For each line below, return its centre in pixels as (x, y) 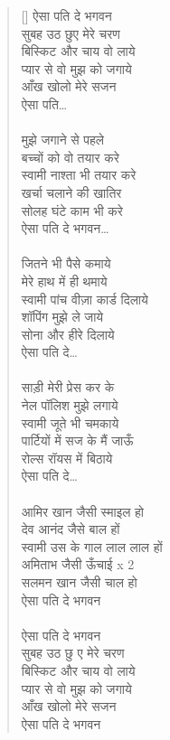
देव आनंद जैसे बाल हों (71, 529)
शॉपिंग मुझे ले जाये (62, 317)
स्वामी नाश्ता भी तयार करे (79, 175)
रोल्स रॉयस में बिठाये (67, 458)
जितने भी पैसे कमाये (66, 263)
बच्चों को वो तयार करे (70, 157)
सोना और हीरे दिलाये (68, 334)
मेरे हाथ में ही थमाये (64, 281)
